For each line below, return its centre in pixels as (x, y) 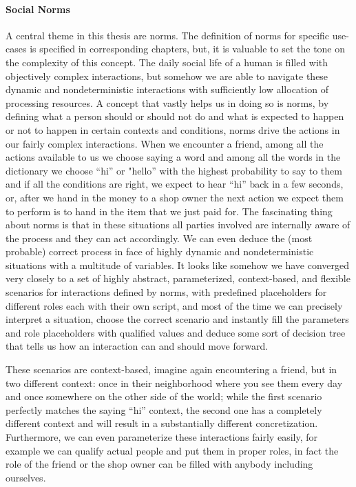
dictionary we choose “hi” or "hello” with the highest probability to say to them (174, 170)
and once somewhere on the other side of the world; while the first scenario (164, 396)
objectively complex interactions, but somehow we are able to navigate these (167, 76)
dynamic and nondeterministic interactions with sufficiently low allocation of (167, 89)
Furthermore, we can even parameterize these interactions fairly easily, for (161, 437)
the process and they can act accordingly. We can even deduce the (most (159, 238)
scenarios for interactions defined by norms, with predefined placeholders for (166, 292)
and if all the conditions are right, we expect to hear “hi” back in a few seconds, (175, 184)
